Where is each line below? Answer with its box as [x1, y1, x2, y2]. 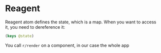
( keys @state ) [5, 34, 34, 38]
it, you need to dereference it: [5, 24, 65, 30]
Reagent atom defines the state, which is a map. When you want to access [5, 19, 157, 25]
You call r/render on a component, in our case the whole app [5, 42, 129, 48]
